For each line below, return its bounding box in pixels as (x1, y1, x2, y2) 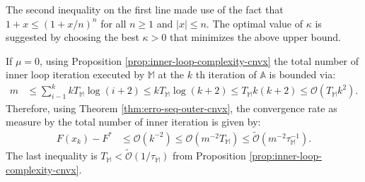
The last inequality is (6, 148, 98, 163)
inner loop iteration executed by (6, 67, 145, 82)
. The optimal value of (206, 16, 303, 30)
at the (158, 67, 185, 82)
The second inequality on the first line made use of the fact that (6, 2, 284, 16)
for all (100, 16, 127, 30)
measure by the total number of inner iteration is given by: (6, 114, 261, 129)
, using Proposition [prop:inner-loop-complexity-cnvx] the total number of (40, 53, 359, 68)
